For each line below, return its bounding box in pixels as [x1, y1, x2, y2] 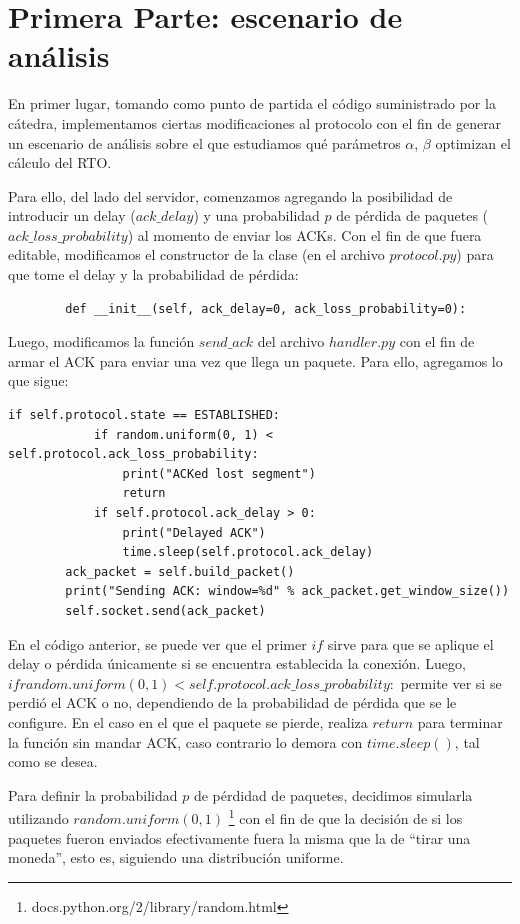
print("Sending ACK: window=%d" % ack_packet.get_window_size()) [65, 584, 510, 599]
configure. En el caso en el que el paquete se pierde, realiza [8, 711, 368, 732]
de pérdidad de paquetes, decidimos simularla [193, 784, 473, 805]
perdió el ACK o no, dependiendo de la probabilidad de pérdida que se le [8, 692, 457, 713]
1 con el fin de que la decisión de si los [228, 805, 463, 828]
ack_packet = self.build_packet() [65, 564, 295, 579]
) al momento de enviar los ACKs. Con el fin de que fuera [127, 224, 482, 245]
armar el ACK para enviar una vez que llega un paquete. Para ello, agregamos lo [8, 350, 503, 371]
